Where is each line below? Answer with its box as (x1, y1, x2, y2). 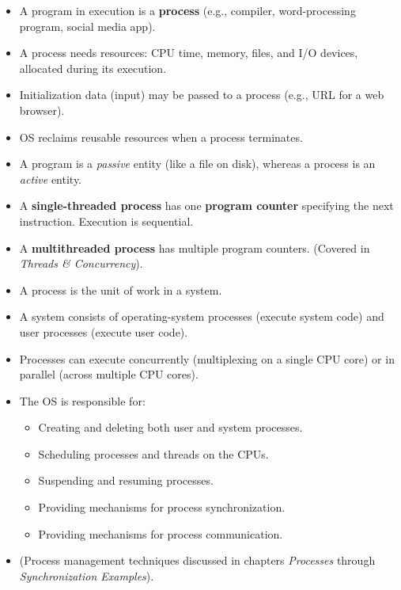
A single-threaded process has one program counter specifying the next (19, 197, 394, 214)
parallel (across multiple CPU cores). (19, 366, 199, 383)
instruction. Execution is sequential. (19, 212, 194, 229)
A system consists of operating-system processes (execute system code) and (19, 308, 384, 325)
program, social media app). (19, 17, 156, 34)
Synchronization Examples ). (19, 567, 154, 584)
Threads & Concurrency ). (19, 255, 143, 272)
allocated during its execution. (19, 59, 167, 76)
